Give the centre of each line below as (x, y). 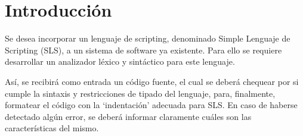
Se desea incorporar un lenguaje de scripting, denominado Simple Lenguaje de (148, 38)
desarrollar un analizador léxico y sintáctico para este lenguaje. (120, 61)
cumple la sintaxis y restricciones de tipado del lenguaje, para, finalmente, (140, 93)
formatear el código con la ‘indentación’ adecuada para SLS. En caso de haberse (151, 105)
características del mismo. (52, 128)
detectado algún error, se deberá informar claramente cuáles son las (128, 116)
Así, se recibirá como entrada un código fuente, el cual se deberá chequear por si (152, 81)
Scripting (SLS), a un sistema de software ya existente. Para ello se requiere (143, 50)
